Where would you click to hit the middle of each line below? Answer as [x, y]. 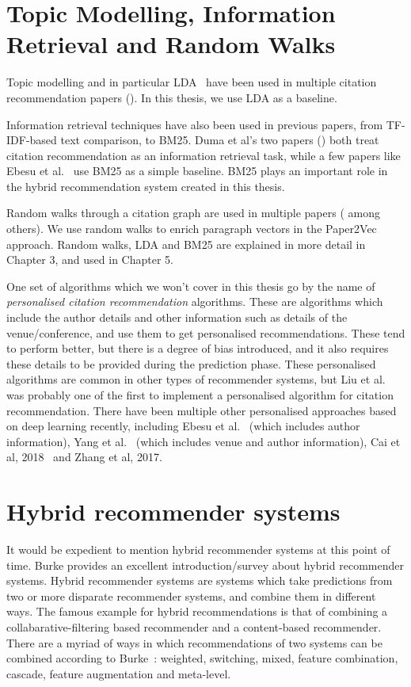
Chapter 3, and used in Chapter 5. [90, 260]
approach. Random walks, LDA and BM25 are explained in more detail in [186, 244]
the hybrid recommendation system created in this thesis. [146, 186]
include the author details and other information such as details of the [177, 317]
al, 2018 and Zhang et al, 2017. [84, 457]
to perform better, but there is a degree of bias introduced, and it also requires [198, 348]
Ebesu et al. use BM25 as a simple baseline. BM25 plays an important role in [197, 171]
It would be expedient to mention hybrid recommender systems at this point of [198, 550]
